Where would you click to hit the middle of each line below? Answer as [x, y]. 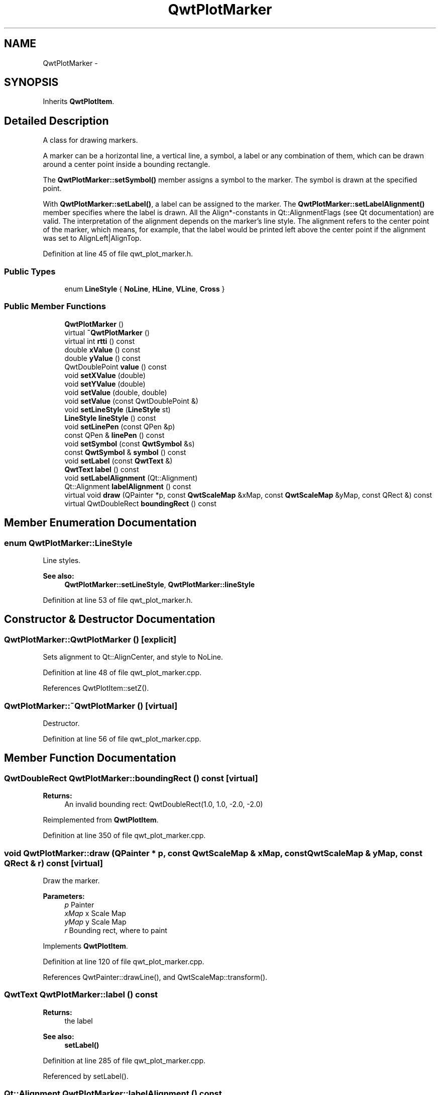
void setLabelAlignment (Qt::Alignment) [131, 478]
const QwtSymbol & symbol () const [125, 452]
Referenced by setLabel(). [86, 1076]
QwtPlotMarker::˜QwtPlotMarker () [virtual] [91, 706]
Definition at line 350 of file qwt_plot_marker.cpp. [124, 836]
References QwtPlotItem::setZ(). [96, 688]
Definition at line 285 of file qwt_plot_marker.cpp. [124, 1060]
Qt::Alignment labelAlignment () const [128, 486]
